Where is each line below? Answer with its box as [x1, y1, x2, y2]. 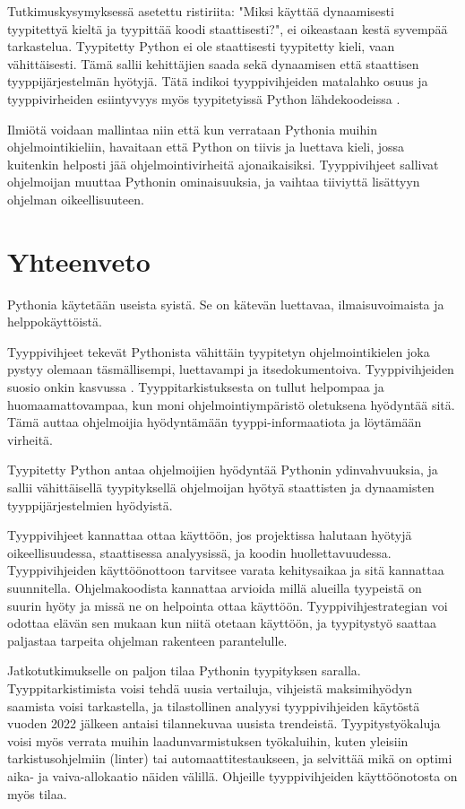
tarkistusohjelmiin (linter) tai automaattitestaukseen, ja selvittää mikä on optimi [7, 749, 452, 768]
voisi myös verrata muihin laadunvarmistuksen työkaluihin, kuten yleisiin [7, 731, 409, 750]
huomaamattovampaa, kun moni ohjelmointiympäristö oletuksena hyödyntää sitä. [7, 395, 455, 413]
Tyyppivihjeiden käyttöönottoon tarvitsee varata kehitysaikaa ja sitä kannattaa [7, 561, 444, 579]
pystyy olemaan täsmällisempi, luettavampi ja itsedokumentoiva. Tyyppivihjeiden [7, 360, 454, 378]
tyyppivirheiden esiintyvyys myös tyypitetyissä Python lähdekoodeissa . [7, 89, 400, 108]
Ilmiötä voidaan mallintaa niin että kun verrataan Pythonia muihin [7, 119, 377, 138]
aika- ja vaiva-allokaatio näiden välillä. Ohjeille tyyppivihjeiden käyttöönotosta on [7, 766, 458, 785]
